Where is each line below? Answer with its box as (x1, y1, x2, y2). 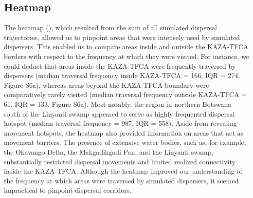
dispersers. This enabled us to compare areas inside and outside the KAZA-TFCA (4, 41, 249, 52)
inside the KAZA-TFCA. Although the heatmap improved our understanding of (4, 166, 242, 176)
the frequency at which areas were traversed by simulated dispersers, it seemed (4, 175, 239, 185)
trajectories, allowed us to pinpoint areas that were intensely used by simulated (4, 32, 240, 42)
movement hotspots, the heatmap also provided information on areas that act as (4, 127, 244, 138)
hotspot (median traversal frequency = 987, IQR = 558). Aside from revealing (4, 118, 237, 128)
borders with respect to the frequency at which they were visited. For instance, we (4, 51, 249, 61)
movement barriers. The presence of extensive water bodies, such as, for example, (4, 137, 246, 147)
